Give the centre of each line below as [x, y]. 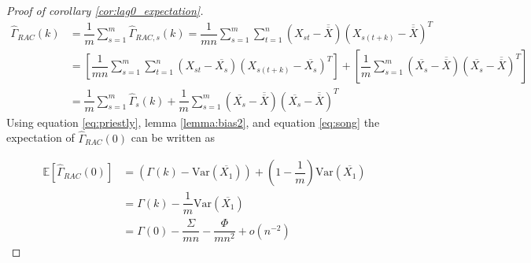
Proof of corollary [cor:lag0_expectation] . [105, 10]
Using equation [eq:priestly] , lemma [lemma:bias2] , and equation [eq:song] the [193, 122]
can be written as [173, 137]
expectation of [41, 137]
